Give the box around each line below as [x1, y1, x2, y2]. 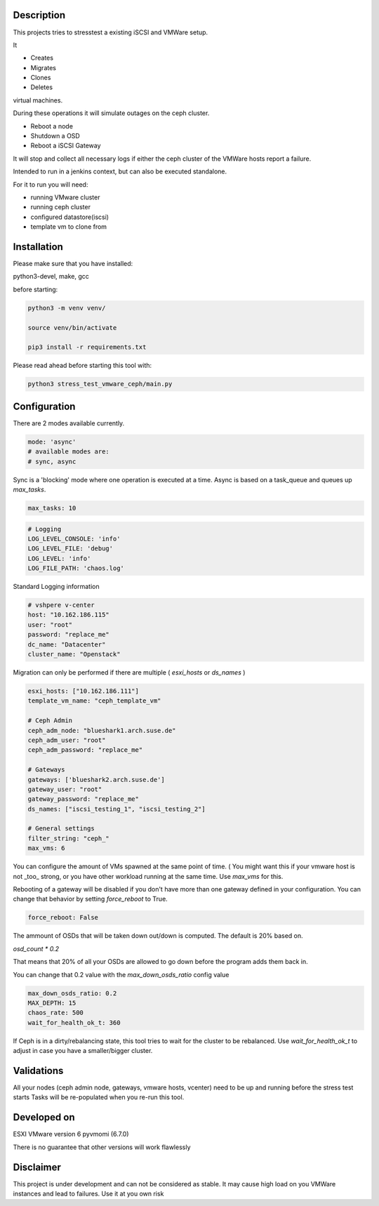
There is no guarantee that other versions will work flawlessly [13, 1143, 191, 1151]
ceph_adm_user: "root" [27, 736, 106, 744]
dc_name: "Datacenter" [27, 640, 106, 649]
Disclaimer [13, 1161, 61, 1173]
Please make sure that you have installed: [13, 260, 133, 268]
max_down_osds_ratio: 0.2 [27, 989, 117, 997]
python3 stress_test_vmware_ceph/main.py [27, 380, 173, 388]
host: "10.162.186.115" [27, 611, 110, 619]
